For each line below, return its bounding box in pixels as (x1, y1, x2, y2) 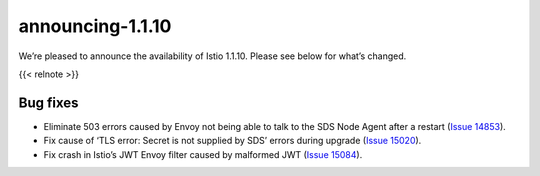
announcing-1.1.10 (18, 15, 172, 37)
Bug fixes (18, 94, 79, 111)
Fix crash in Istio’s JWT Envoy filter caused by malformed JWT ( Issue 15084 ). (43, 148, 363, 160)
